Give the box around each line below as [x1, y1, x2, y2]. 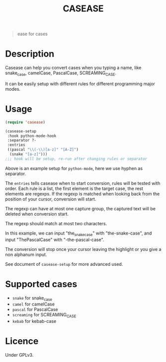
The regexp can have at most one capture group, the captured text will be [5, 205, 156, 211]
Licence [5, 336, 39, 347]
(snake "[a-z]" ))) [9, 152, 48, 157]
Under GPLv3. [5, 352, 34, 358]
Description [5, 48, 55, 60]
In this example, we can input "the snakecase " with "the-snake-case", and [5, 230, 152, 237]
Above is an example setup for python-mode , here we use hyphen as [5, 165, 143, 171]
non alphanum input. [5, 251, 47, 257]
